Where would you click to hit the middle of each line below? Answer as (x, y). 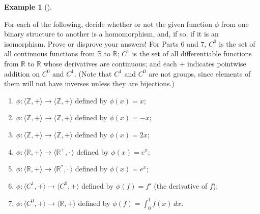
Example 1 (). (28, 7)
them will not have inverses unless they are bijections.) (89, 83)
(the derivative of (181, 185)
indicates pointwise (217, 63)
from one (235, 24)
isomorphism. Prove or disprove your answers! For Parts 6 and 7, (105, 43)
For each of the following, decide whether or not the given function (108, 24)
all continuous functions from (50, 53)
